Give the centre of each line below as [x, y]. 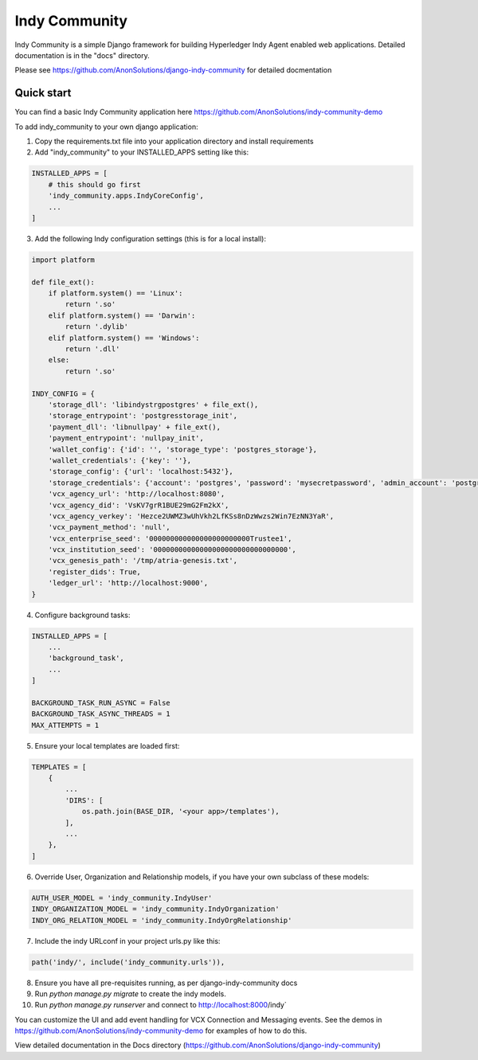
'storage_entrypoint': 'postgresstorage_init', [143, 416]
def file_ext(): [63, 282]
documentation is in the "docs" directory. [82, 55]
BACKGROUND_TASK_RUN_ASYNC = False [101, 702]
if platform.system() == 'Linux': [116, 293]
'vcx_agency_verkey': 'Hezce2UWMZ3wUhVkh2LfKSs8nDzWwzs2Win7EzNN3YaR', [191, 516]
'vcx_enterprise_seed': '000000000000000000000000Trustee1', [170, 538]
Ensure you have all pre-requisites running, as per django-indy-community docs [166, 983]
